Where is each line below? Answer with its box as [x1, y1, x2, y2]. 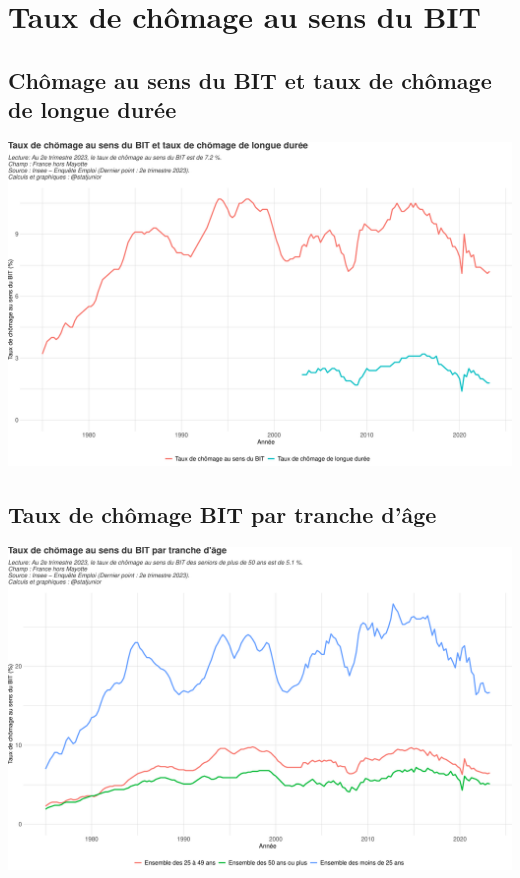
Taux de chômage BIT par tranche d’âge [8, 498, 437, 529]
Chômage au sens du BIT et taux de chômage [8, 64, 492, 95]
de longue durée [8, 94, 177, 125]
